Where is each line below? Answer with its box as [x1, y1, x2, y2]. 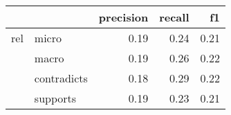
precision [98, 9, 149, 25]
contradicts [34, 70, 88, 86]
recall [159, 9, 190, 25]
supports [34, 90, 77, 106]
